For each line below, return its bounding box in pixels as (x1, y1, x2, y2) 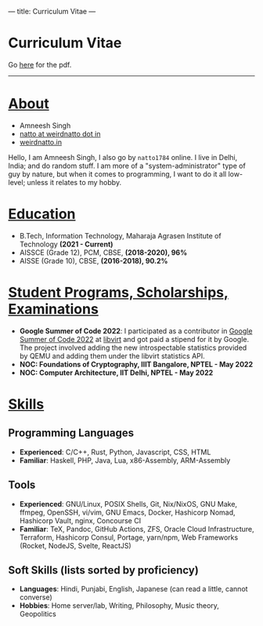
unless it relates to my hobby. (27, 177, 122, 187)
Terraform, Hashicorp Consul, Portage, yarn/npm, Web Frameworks (19, 533, 239, 542)
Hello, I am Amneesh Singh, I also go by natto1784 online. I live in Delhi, (8, 152, 238, 162)
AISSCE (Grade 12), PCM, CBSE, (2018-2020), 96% (19, 247, 188, 257)
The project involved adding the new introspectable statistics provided (19, 343, 247, 352)
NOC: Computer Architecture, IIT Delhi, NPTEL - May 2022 (19, 368, 214, 377)
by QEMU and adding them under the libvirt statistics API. (19, 351, 205, 360)
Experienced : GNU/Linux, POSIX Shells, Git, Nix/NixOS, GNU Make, (19, 499, 237, 508)
